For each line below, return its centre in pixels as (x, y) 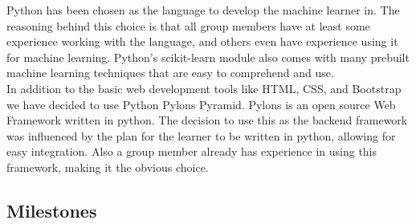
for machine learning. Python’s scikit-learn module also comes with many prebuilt (208, 57)
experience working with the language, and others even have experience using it (202, 41)
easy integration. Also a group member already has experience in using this (192, 151)
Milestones (52, 210)
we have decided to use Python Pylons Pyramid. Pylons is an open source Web (201, 104)
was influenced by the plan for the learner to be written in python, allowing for (201, 135)
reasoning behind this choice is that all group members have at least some (188, 25)
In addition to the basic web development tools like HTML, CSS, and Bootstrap (204, 88)
